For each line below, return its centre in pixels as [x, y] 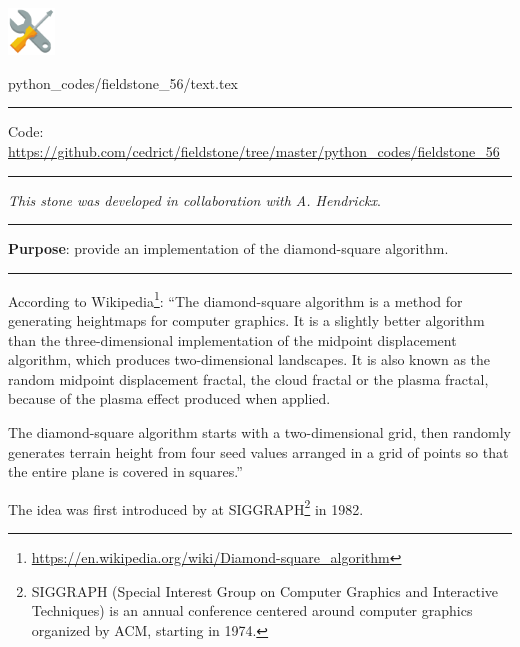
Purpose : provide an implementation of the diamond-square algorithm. [228, 248]
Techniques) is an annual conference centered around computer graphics [252, 610]
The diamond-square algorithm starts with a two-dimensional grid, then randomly [259, 432]
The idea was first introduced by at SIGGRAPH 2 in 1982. [186, 507]
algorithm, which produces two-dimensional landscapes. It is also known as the [249, 359]
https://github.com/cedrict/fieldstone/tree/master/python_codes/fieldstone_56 [254, 151]
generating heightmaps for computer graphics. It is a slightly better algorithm [246, 320]
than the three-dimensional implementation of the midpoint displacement [232, 339]
